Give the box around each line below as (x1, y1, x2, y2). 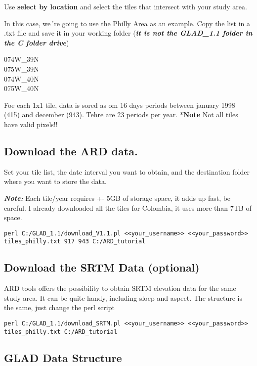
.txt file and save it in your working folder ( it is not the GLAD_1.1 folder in (4, 28, 253, 38)
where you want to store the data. (4, 176, 107, 186)
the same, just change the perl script (4, 302, 115, 313)
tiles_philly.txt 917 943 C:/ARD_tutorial (4, 238, 146, 245)
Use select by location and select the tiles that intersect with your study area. (4, 1, 247, 11)
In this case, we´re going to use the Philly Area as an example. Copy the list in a (4, 18, 250, 28)
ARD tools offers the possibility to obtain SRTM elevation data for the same (4, 283, 236, 293)
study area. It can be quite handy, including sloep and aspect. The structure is (4, 292, 242, 303)
